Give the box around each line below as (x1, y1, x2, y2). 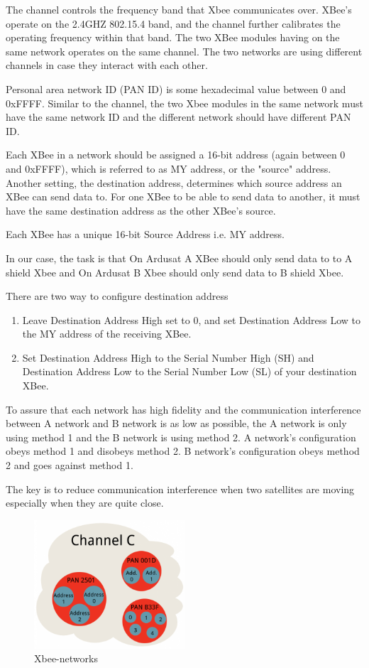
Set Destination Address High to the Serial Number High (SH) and (22, 350, 314, 365)
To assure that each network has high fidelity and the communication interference (6, 402, 361, 416)
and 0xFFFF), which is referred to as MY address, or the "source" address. (6, 161, 331, 176)
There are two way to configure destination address (6, 289, 228, 303)
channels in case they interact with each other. (6, 58, 208, 72)
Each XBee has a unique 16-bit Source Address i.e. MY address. (6, 227, 285, 242)
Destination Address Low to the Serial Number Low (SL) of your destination (22, 364, 357, 379)
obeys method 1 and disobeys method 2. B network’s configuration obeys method (6, 443, 360, 458)
